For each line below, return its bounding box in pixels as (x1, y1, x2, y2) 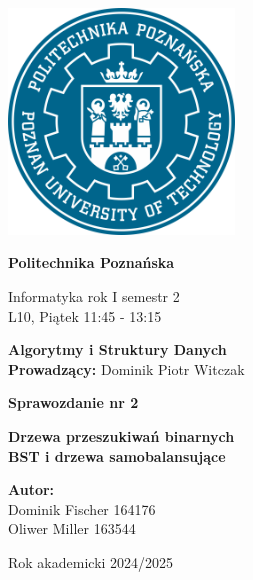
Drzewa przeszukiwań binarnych (8, 425, 235, 446)
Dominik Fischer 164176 (8, 498, 156, 519)
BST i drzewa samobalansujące (8, 445, 226, 466)
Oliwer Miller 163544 (8, 518, 136, 539)
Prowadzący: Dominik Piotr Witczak (8, 358, 245, 379)
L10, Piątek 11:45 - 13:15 (8, 305, 162, 326)
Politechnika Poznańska (8, 252, 175, 273)
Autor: (8, 479, 55, 500)
